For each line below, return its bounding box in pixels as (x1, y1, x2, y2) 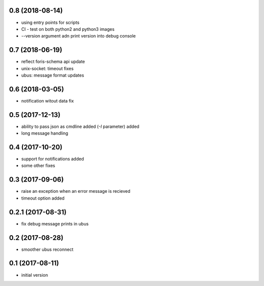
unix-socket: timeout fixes (21, 65, 74, 71)
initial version (21, 272, 48, 278)
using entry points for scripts (21, 20, 80, 25)
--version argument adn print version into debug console (21, 33, 136, 39)
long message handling (21, 130, 68, 136)
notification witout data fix (21, 98, 74, 103)
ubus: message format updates (21, 72, 84, 78)
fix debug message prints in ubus (21, 221, 89, 226)
